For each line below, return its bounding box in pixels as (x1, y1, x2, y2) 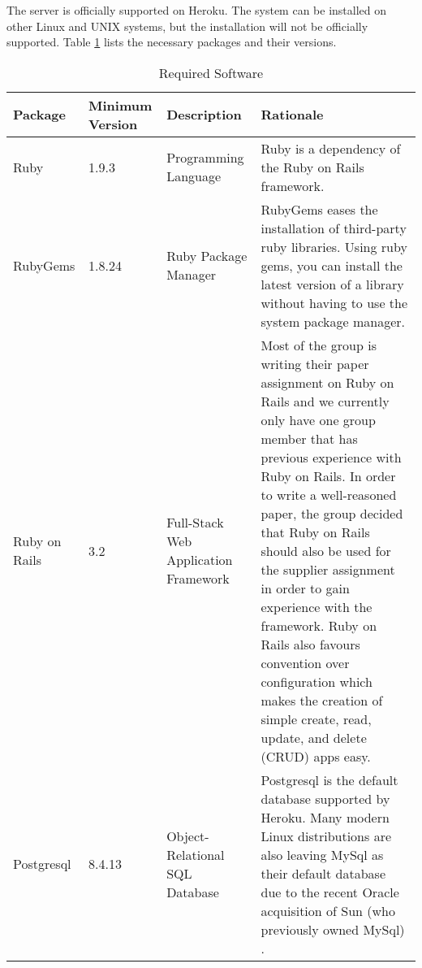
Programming (166, 148, 244, 167)
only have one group (261, 410, 376, 429)
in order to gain (261, 578, 350, 597)
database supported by (261, 788, 390, 808)
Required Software (158, 63, 264, 82)
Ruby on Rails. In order (261, 466, 396, 485)
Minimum (88, 95, 153, 115)
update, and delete (261, 727, 367, 747)
